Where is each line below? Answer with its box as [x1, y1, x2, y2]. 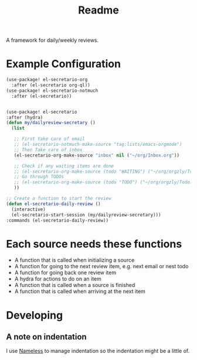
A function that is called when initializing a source [14, 256, 135, 264]
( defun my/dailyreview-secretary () [6, 120, 96, 126]
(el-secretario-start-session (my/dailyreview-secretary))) [11, 212, 161, 218]
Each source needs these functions [6, 237, 182, 251]
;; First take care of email [13, 136, 85, 142]
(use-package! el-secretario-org [6, 77, 88, 83]
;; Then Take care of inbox [13, 146, 83, 153]
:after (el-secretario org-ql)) [11, 82, 91, 88]
